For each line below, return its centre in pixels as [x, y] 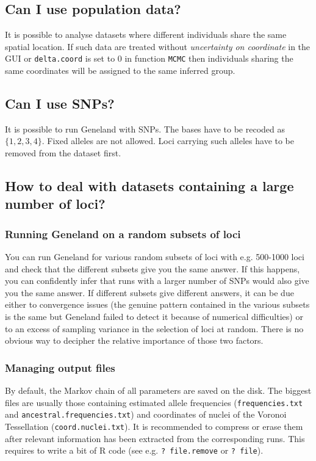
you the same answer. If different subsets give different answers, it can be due [149, 292]
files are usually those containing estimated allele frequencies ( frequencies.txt [154, 402]
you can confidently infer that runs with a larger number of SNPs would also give [157, 281]
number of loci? [55, 204]
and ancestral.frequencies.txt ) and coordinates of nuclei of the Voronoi [146, 414]
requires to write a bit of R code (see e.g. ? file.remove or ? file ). [134, 450]
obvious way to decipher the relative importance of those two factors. [134, 340]
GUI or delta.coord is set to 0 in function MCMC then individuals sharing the [149, 58]
